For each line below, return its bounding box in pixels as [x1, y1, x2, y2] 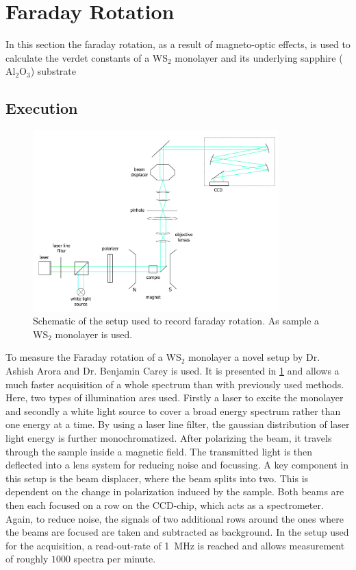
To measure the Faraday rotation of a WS [5, 350, 181, 364]
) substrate [30, 64, 76, 78]
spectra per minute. [73, 551, 156, 566]
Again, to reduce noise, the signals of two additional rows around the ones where [5, 511, 344, 525]
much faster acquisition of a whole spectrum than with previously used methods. [5, 377, 344, 391]
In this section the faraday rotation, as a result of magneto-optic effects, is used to [5, 37, 351, 51]
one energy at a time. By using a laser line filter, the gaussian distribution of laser [5, 417, 350, 431]
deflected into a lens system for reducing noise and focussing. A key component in [5, 458, 349, 472]
